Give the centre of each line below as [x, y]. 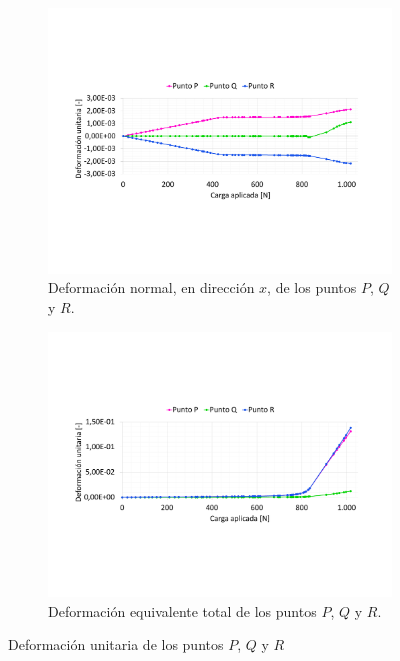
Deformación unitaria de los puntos [116, 644]
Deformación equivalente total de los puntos [182, 610]
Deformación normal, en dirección [151, 287]
